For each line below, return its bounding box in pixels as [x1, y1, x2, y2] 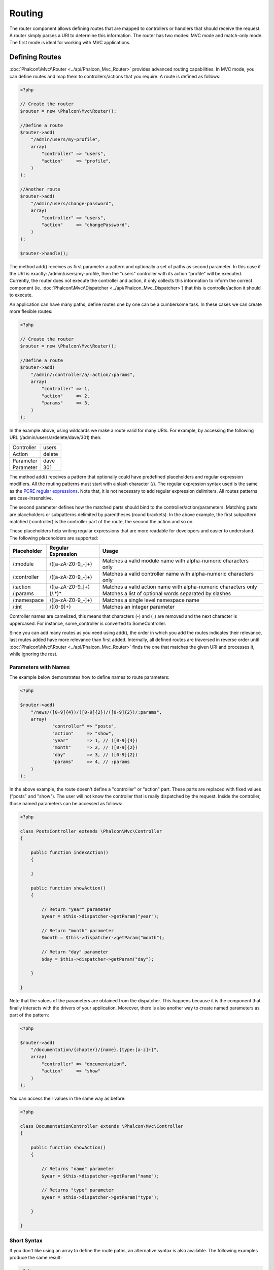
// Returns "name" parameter [41, 1166, 114, 1172]
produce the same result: [9, 1255, 62, 1261]
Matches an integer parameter [102, 604, 175, 611]
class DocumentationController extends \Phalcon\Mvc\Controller [20, 1123, 184, 1129]
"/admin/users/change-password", [30, 201, 114, 206]
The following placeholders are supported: [9, 535, 98, 541]
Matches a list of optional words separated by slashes [102, 590, 231, 597]
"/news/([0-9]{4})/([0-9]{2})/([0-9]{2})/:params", [30, 709, 162, 715]
